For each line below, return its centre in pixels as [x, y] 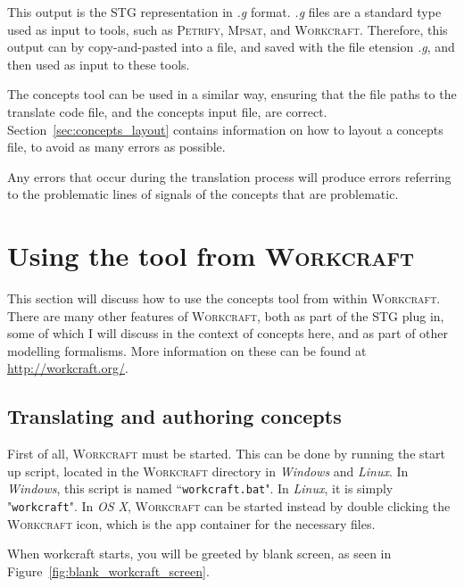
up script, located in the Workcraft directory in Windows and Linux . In [208, 471]
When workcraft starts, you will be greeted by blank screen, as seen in [199, 554]
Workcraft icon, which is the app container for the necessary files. [191, 523]
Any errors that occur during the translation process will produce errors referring [229, 176]
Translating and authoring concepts [174, 416]
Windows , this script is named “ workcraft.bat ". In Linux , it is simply [200, 488]
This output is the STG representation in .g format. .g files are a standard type [224, 12]
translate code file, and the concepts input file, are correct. [167, 111]
